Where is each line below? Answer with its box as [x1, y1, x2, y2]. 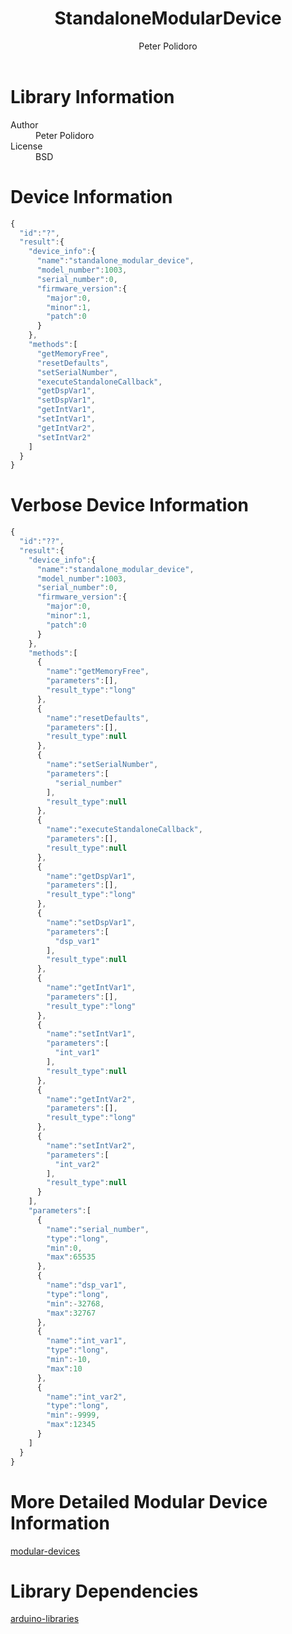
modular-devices [10, 1545, 81, 1557]
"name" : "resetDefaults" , [46, 713, 150, 723]
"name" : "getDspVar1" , [46, 871, 137, 881]
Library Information [10, 85, 175, 108]
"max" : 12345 [46, 1420, 97, 1430]
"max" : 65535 [46, 1252, 97, 1262]
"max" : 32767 [46, 1308, 97, 1318]
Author [10, 118, 39, 131]
